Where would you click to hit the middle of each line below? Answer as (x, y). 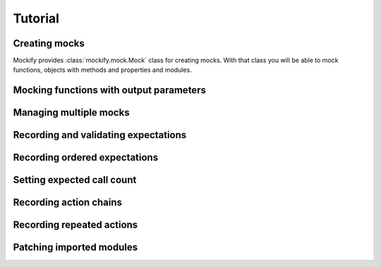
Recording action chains (68, 203)
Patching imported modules (75, 248)
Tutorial (36, 18)
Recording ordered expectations (86, 157)
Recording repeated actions (75, 225)
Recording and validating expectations (100, 135)
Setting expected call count (75, 180)
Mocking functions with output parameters (109, 91)
